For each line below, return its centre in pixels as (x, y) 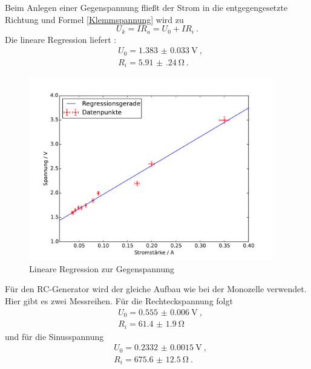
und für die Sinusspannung (54, 336)
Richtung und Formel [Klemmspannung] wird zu (94, 19)
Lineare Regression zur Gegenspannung (102, 268)
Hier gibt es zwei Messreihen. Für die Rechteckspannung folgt (119, 301)
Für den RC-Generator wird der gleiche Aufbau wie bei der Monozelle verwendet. (156, 289)
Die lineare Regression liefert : (61, 39)
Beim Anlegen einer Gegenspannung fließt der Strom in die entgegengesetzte (146, 7)
